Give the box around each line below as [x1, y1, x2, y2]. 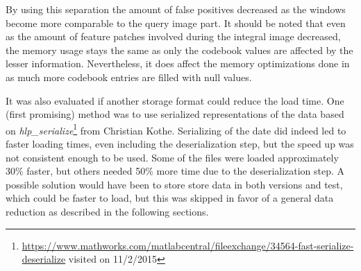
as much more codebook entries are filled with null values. [6, 69, 252, 84]
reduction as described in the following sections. [6, 204, 209, 218]
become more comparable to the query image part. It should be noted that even [6, 15, 346, 30]
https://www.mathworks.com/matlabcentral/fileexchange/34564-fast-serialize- [22, 238, 354, 252]
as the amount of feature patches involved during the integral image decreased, [6, 29, 341, 44]
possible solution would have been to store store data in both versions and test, [6, 177, 343, 191]
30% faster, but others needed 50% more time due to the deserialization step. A [6, 164, 345, 178]
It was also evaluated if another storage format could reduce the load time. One [6, 93, 344, 107]
